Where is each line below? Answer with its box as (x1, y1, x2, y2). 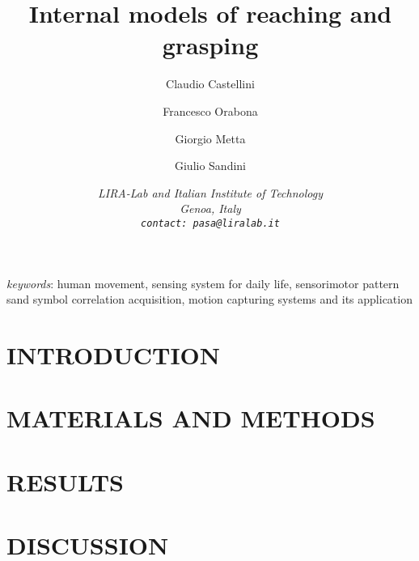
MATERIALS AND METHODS (6, 402, 375, 435)
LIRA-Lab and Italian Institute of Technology (97, 184, 323, 201)
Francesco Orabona (163, 102, 258, 119)
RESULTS (6, 465, 124, 498)
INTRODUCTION (6, 338, 221, 371)
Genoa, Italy (180, 200, 241, 217)
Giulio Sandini (174, 157, 247, 174)
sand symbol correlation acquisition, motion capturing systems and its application (6, 291, 413, 308)
